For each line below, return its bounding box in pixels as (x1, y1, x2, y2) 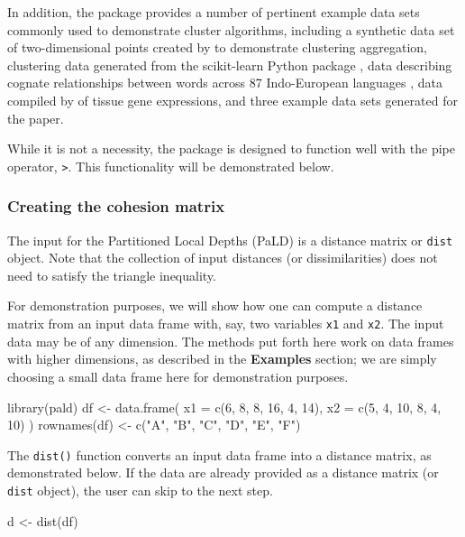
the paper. (7, 108, 64, 127)
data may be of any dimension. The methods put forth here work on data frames (7, 331, 454, 350)
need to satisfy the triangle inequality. (7, 265, 216, 284)
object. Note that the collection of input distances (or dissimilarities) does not (7, 248, 438, 267)
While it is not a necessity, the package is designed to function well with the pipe (7, 139, 455, 158)
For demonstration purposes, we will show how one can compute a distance (7, 296, 423, 315)
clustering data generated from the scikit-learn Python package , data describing (7, 55, 452, 74)
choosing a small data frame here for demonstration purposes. (7, 366, 349, 385)
